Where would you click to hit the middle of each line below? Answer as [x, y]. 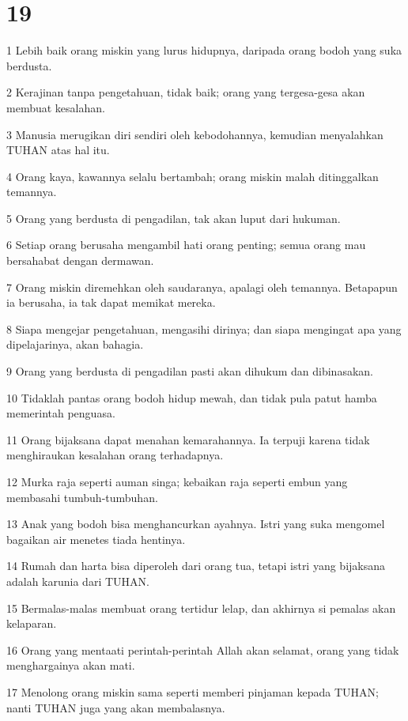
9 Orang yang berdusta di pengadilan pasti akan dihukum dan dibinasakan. [190, 371]
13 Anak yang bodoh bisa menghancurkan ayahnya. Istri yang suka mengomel [196, 524]
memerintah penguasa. [61, 413]
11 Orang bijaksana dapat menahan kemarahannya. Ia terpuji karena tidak [188, 439]
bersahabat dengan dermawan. [80, 260]
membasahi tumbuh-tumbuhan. [82, 497]
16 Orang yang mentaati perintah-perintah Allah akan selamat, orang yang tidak [203, 649]
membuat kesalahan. [56, 107]
